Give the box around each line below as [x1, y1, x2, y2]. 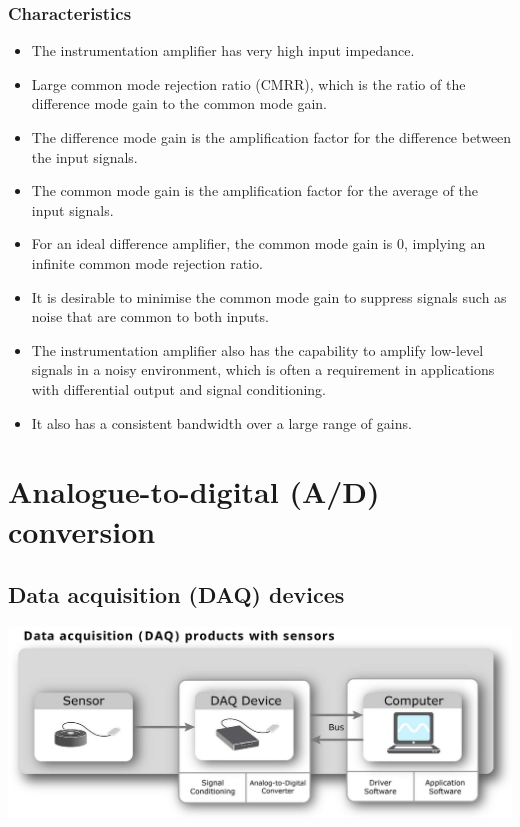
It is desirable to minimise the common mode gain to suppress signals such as [31, 286, 507, 307]
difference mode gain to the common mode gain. [31, 93, 327, 114]
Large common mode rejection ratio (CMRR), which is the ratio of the [31, 73, 466, 94]
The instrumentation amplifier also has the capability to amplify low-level [31, 339, 484, 360]
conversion [8, 510, 156, 551]
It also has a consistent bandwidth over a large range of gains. [31, 412, 412, 433]
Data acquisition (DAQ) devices [8, 579, 345, 610]
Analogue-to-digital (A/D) [8, 471, 380, 512]
